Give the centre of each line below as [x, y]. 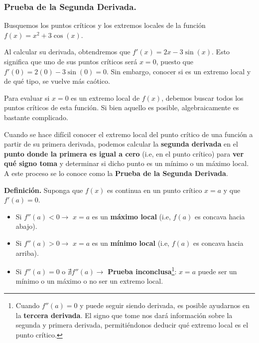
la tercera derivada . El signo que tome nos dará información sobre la [124, 315]
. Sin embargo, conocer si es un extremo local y [179, 71]
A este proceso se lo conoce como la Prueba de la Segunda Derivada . [116, 173]
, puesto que [175, 61]
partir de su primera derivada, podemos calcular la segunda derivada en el [121, 144]
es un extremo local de [105, 97]
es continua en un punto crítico [155, 190]
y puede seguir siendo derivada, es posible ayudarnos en [165, 305]
